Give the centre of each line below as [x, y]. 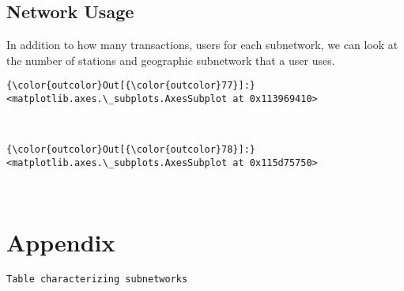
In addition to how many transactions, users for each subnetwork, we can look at [202, 45]
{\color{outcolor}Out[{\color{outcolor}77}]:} [131, 86]
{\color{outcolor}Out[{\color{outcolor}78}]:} [131, 150]
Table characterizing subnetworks [97, 280]
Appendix [61, 242]
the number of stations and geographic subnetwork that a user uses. [171, 60]
